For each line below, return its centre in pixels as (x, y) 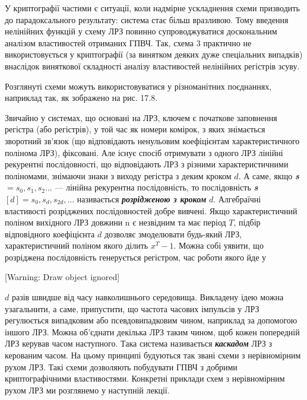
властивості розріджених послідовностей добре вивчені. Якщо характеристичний (151, 210)
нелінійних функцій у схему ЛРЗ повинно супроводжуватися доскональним (141, 31)
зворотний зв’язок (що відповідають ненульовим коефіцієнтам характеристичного (152, 140)
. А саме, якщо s (269, 175)
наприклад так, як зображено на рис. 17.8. (81, 98)
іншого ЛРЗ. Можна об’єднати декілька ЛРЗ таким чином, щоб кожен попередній (152, 331)
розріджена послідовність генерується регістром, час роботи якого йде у (136, 257)
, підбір (247, 222)
